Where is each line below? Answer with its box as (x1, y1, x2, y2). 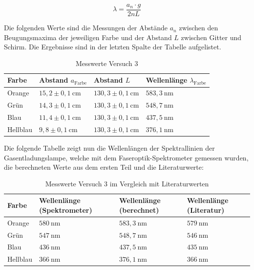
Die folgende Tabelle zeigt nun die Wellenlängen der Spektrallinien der (4, 142, 215, 153)
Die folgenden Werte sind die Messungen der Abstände (4, 22, 168, 33)
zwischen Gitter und (181, 32, 242, 42)
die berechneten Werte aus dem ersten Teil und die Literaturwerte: (4, 162, 204, 172)
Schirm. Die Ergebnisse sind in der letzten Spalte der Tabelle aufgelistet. (4, 42, 221, 52)
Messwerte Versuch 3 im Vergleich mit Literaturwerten (45, 178, 209, 188)
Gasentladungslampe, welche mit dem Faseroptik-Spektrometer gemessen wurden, (4, 152, 249, 162)
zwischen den (179, 22, 218, 33)
